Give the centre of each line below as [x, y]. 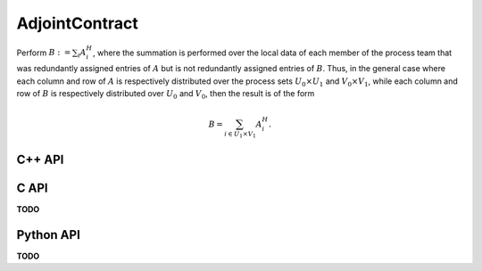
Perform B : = [44, 53]
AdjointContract [77, 23]
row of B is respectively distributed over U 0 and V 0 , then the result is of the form [166, 94]
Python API [48, 235]
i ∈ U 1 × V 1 [240, 135]
